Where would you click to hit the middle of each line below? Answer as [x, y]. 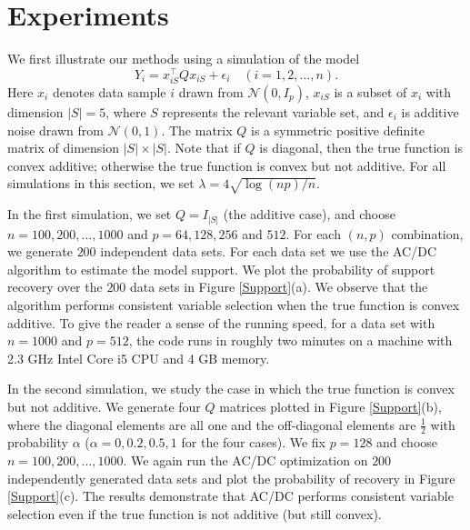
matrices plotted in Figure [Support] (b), [330, 406]
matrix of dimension [64, 148]
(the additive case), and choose [309, 214]
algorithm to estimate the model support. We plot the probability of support [221, 269]
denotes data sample [109, 91]
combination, [427, 233]
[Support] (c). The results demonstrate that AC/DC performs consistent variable [230, 496]
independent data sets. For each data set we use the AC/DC [269, 251]
